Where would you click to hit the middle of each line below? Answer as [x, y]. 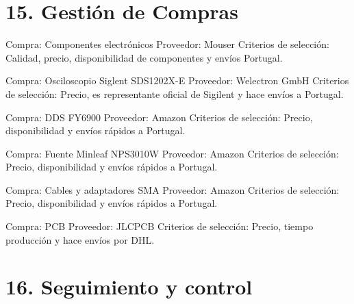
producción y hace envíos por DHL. [80, 239]
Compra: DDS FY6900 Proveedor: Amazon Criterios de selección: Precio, [159, 117]
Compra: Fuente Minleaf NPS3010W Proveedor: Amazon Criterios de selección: [172, 153]
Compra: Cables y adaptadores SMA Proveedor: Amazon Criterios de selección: [173, 189]
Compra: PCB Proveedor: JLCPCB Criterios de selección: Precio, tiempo [160, 226]
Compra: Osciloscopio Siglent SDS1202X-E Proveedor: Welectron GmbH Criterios [177, 80]
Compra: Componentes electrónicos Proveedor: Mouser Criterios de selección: [167, 44]
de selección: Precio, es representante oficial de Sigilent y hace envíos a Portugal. [175, 93]
